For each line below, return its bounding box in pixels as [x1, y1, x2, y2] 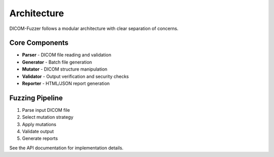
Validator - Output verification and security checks [22, 73, 129, 79]
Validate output [22, 129, 54, 135]
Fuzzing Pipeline [9, 93, 63, 102]
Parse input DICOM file [22, 107, 71, 113]
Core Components [9, 39, 68, 47]
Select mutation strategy [22, 114, 74, 120]
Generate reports [22, 135, 58, 142]
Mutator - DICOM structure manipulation [22, 66, 108, 72]
